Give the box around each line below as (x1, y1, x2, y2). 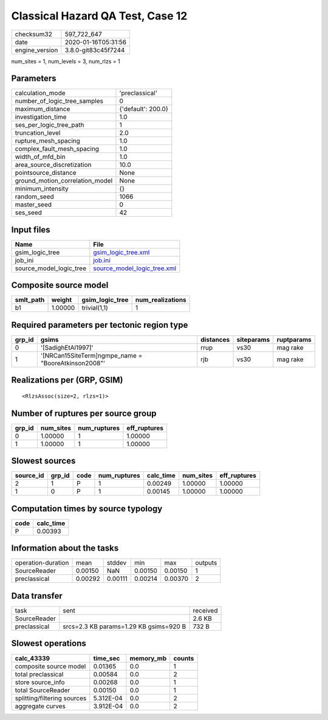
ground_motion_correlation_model (15, 177, 113, 185)
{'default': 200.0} (119, 105, 169, 114)
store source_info (15, 678, 65, 686)
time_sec (93, 654, 120, 662)
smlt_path (15, 296, 45, 304)
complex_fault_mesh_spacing (15, 144, 100, 153)
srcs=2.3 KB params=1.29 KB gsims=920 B (63, 622, 186, 631)
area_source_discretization (15, 161, 92, 169)
